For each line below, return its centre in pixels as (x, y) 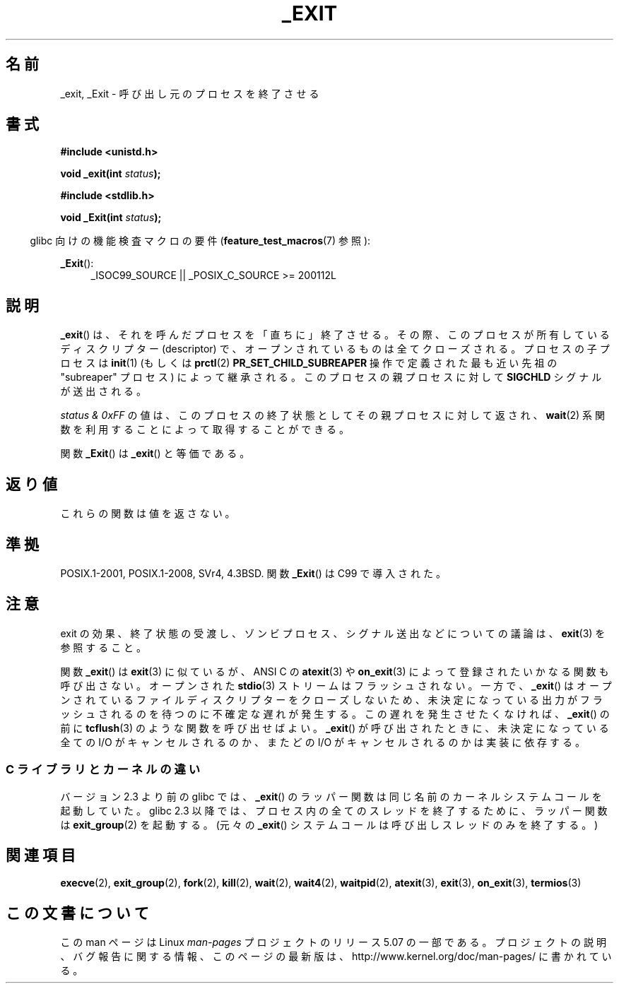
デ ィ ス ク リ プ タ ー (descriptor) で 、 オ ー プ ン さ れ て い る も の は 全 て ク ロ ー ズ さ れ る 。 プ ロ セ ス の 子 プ (335, 349)
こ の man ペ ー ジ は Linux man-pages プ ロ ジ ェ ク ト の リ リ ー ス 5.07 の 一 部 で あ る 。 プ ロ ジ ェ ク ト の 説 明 (333, 942)
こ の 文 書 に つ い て (77, 913)
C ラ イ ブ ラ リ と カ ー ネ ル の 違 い (103, 770)
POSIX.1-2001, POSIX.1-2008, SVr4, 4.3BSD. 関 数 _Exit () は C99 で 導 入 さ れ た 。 (253, 573)
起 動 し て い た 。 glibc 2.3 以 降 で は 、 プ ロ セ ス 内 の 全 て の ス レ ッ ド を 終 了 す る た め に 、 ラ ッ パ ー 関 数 (334, 810)
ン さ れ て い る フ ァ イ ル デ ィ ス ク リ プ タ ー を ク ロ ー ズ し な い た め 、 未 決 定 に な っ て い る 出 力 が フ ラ (331, 699)
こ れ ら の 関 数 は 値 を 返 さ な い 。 (148, 514)
